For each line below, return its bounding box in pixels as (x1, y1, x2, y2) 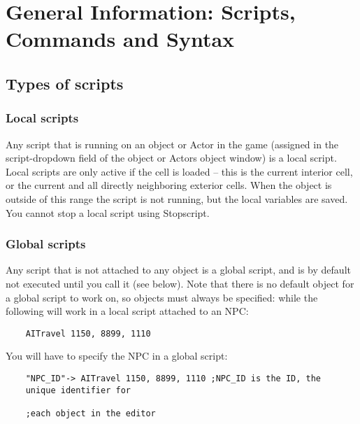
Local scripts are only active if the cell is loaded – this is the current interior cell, (6, 164, 353, 178)
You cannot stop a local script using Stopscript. (6, 205, 210, 220)
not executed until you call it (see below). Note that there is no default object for (6, 276, 354, 290)
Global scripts (6, 235, 86, 253)
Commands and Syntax (6, 24, 235, 53)
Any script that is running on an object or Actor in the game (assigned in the (6, 136, 339, 151)
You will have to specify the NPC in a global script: (6, 348, 228, 363)
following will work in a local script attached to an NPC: (6, 304, 249, 318)
